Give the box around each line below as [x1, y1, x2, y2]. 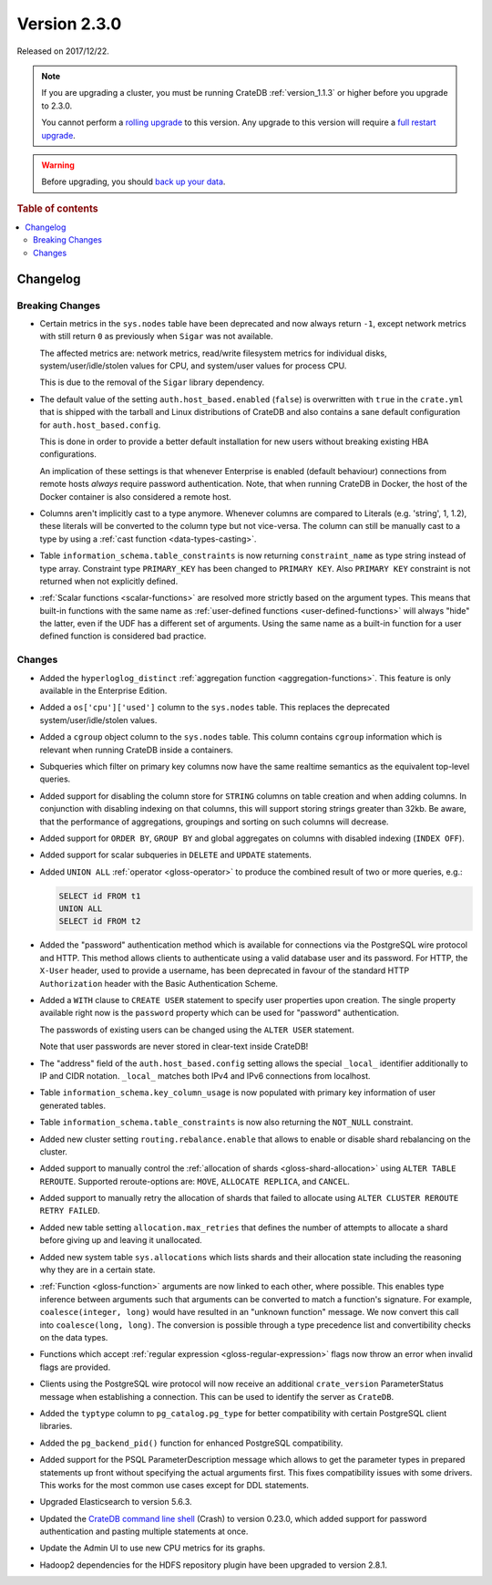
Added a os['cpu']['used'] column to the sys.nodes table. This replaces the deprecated [39, 702, 391, 713]
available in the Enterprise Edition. [39, 685, 168, 696]
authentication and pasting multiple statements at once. [39, 1526, 249, 1537]
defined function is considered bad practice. [39, 630, 207, 642]
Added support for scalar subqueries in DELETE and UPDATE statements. [39, 849, 312, 861]
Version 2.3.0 [16, 14, 122, 34]
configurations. [39, 449, 97, 460]
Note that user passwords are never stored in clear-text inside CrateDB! [39, 1041, 309, 1052]
